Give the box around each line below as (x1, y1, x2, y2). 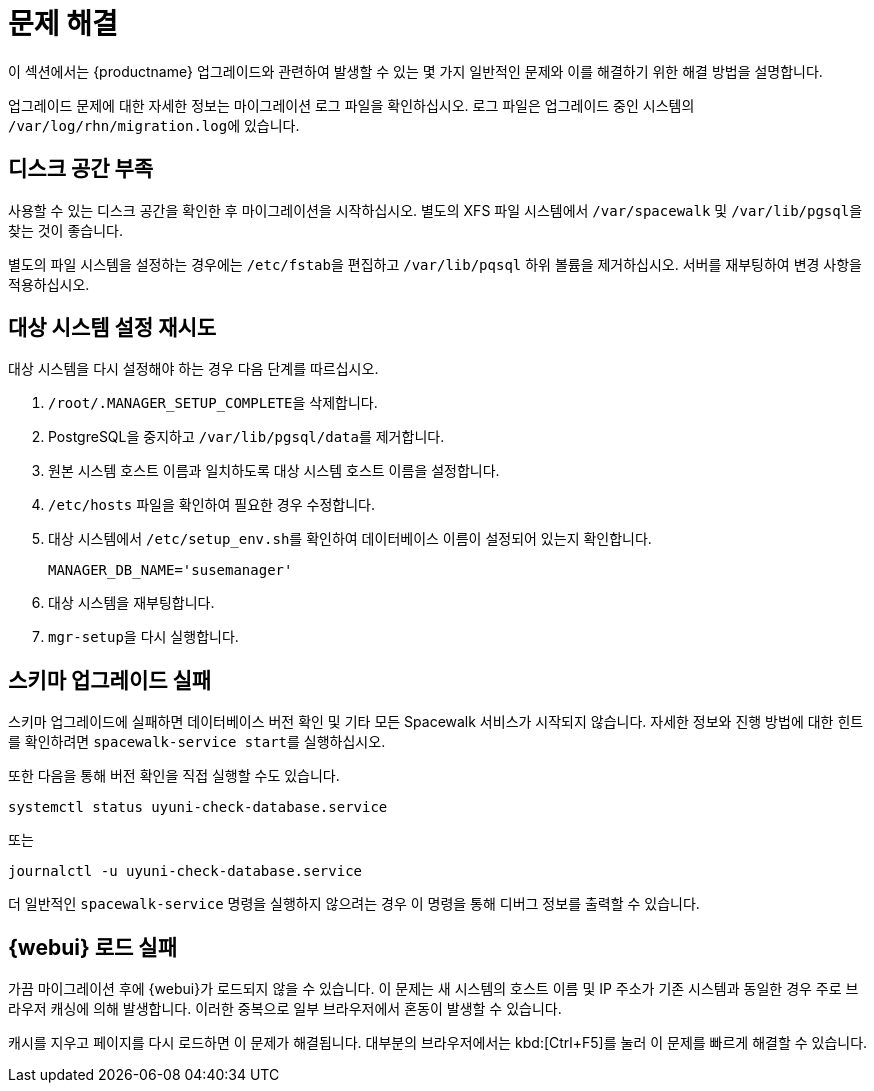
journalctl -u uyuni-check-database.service (8, 863, 363, 880)
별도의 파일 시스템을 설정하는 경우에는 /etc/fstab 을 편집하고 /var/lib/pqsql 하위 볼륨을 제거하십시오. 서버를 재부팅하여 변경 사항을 (8, 255, 862, 273)
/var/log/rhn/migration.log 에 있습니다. (8, 116, 300, 134)
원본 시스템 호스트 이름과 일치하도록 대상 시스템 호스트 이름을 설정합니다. (48, 462, 500, 480)
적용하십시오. (8, 275, 90, 293)
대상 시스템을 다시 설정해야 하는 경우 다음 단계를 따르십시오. (8, 360, 379, 378)
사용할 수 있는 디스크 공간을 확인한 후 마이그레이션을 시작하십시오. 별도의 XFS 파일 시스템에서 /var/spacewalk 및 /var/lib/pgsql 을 (8, 201, 863, 219)
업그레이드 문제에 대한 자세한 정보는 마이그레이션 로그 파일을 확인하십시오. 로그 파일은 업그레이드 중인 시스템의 (8, 96, 695, 114)
